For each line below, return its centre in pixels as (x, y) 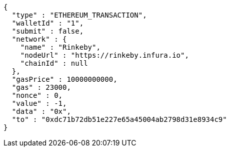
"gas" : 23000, (41, 87)
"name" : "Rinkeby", (60, 47)
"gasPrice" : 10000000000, (64, 79)
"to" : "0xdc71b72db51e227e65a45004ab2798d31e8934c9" (119, 119)
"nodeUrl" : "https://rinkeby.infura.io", (104, 55)
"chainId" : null (54, 63)
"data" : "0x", (41, 111)
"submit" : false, (48, 31)
